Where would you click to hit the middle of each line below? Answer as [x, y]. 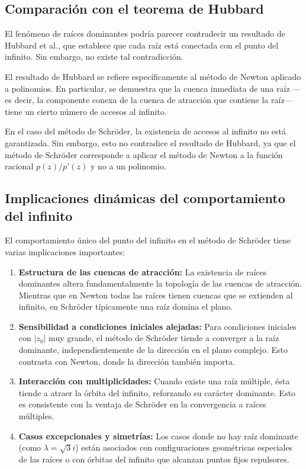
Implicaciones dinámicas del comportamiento [145, 198]
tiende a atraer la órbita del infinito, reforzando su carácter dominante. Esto [157, 392]
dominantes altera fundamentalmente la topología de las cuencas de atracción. [160, 283]
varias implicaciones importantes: [65, 251]
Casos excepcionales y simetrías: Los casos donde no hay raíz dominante [158, 436]
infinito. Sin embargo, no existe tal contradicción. [94, 57]
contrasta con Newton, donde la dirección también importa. [127, 361]
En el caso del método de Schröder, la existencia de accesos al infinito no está [146, 131]
